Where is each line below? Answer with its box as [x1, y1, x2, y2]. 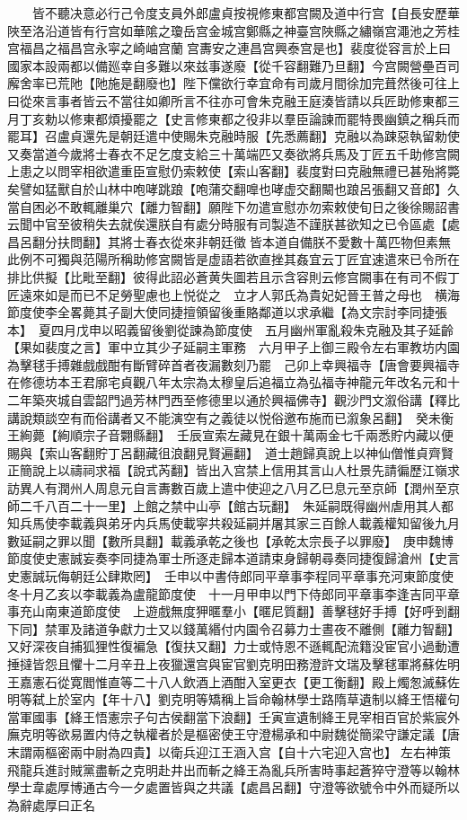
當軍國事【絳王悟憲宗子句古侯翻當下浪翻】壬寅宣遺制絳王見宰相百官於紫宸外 [7, 707, 460, 726]
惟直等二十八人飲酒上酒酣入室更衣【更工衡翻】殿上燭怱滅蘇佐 [94, 672, 460, 691]
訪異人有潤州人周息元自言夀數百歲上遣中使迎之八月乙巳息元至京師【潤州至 [7, 479, 447, 498]
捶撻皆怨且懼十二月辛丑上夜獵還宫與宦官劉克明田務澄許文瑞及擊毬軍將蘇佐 [7, 654, 447, 673]
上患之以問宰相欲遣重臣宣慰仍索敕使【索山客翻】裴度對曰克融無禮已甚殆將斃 [7, 162, 460, 181]
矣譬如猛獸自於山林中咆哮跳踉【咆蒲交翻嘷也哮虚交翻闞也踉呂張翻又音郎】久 [7, 179, 460, 198]
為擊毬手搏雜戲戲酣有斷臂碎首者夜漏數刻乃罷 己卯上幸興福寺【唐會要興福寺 [7, 355, 460, 374]
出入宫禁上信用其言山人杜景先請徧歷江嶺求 [207, 461, 460, 480]
